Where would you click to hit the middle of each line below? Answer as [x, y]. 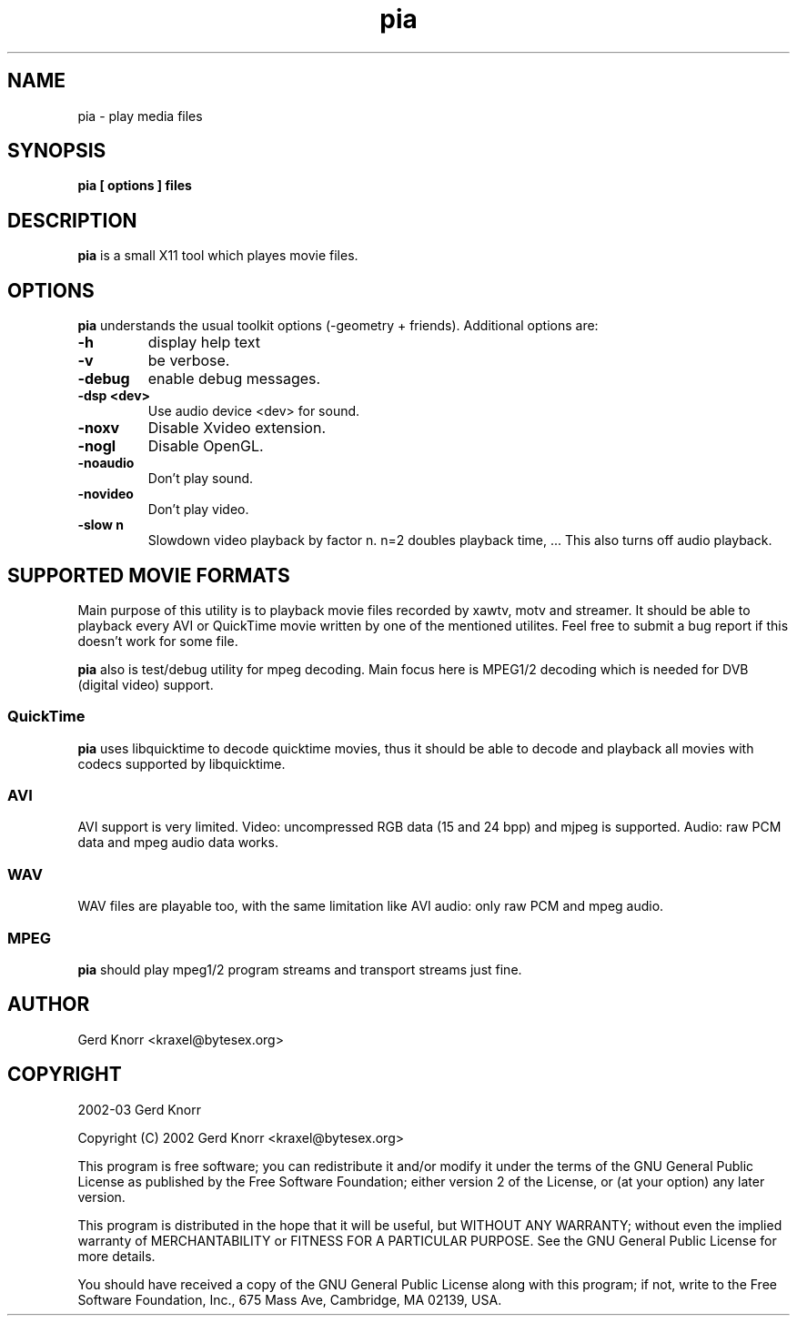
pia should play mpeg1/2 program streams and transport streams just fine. [300, 969]
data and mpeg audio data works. [178, 843]
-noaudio [106, 463]
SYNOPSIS [57, 151]
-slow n [101, 525]
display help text [204, 343]
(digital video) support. [146, 684]
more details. [116, 1256]
